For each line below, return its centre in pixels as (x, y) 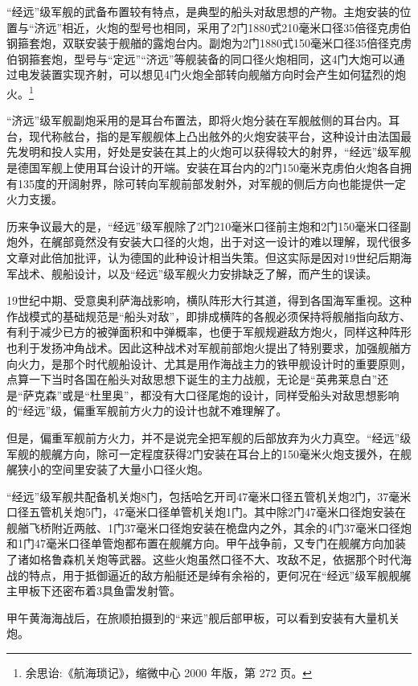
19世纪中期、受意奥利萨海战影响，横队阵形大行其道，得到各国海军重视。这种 (209, 300)
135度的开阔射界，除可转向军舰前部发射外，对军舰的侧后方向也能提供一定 (211, 183)
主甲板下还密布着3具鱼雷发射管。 (94, 591)
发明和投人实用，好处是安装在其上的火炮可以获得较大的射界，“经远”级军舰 (214, 152)
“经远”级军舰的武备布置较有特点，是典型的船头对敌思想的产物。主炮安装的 (203, 11)
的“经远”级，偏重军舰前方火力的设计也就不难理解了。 (147, 411)
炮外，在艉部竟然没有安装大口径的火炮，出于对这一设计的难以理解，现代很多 (209, 242)
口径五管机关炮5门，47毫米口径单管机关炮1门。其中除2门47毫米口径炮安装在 (206, 512)
